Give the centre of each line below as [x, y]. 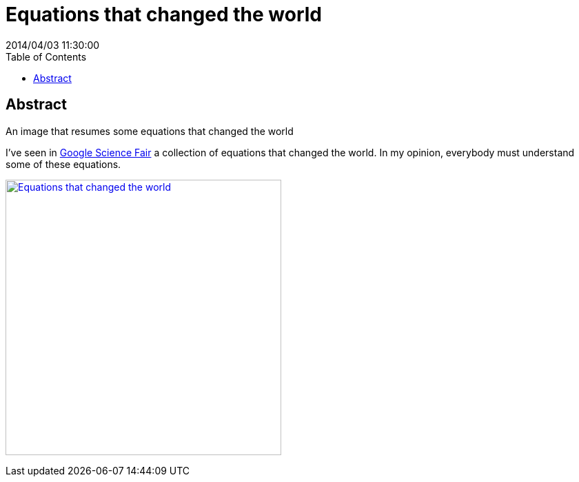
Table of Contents [46, 56]
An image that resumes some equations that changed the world [150, 131]
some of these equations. [63, 164]
